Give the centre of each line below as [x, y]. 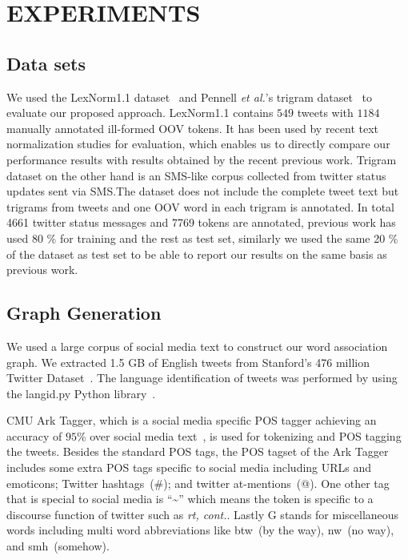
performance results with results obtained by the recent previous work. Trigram [202, 159]
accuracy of [34, 435]
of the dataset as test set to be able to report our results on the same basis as [197, 254]
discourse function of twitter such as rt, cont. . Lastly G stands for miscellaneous [203, 514]
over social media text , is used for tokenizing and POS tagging [246, 435]
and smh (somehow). [58, 546]
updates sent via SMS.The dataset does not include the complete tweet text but [203, 191]
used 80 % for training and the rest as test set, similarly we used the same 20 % [202, 238]
